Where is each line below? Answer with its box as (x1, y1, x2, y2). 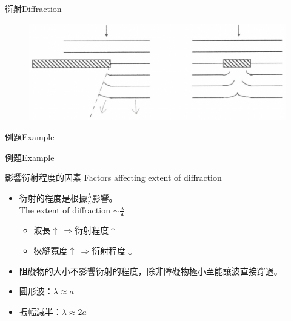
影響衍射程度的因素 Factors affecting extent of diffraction (5, 171, 222, 184)
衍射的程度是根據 (19, 191, 87, 204)
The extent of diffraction (19, 203, 110, 216)
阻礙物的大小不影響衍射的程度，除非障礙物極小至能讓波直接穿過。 (19, 264, 283, 277)
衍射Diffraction (5, 2, 62, 15)
